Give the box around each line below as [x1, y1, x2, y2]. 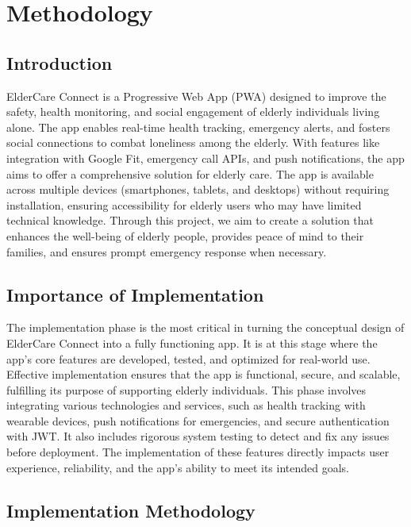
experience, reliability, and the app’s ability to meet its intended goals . [6, 459, 350, 475]
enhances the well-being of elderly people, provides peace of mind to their [6, 227, 364, 244]
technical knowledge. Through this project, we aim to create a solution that [6, 212, 375, 229]
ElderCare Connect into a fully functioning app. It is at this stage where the [6, 334, 378, 351]
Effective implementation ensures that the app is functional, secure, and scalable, [6, 366, 401, 383]
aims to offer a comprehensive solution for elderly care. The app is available [6, 165, 374, 182]
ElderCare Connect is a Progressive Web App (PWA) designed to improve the [6, 87, 386, 104]
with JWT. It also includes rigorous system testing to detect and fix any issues [6, 428, 390, 444]
